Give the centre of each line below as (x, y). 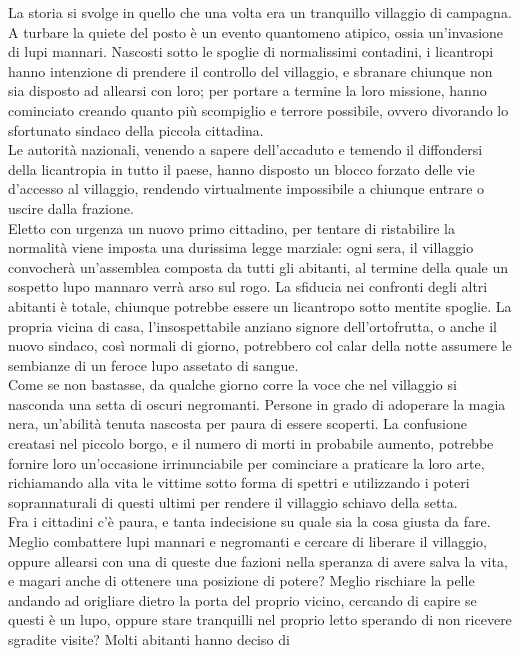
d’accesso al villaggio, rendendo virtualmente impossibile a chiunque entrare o (246, 188)
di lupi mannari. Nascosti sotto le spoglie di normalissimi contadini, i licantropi (251, 51)
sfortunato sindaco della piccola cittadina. (136, 129)
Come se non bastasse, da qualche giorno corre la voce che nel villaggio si (232, 384)
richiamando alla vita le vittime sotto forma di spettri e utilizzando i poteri (239, 482)
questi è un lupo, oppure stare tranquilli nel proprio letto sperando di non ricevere (260, 619)
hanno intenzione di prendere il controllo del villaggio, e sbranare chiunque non (250, 70)
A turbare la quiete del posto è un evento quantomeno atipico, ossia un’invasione (256, 31)
